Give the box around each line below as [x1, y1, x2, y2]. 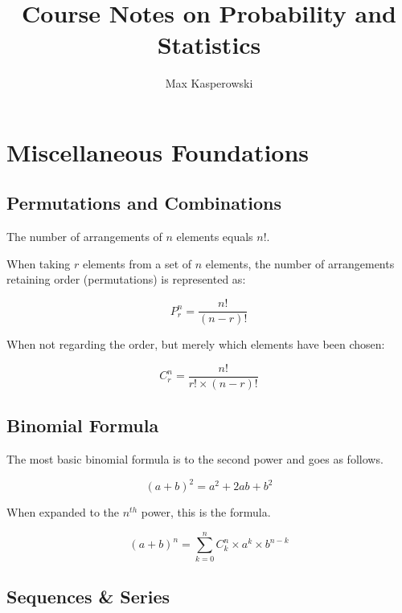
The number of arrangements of [6, 228, 162, 245]
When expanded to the [6, 504, 120, 521]
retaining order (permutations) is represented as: [6, 271, 246, 288]
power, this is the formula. [141, 504, 271, 521]
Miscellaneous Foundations [6, 135, 310, 168]
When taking [6, 255, 71, 272]
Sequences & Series [6, 584, 170, 609]
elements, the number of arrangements [205, 255, 395, 272]
